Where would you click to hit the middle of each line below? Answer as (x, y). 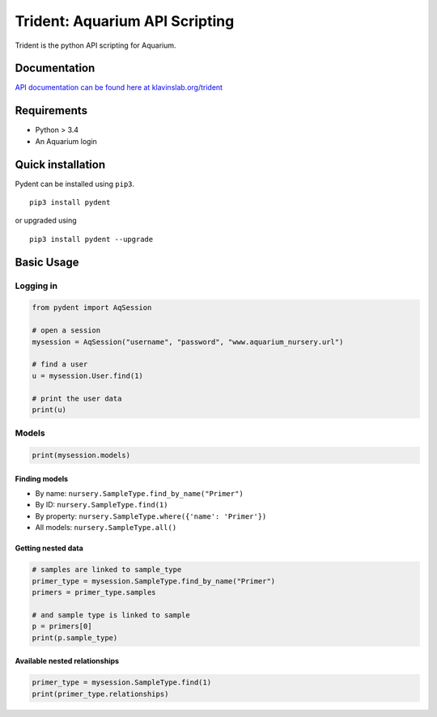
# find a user (60, 365)
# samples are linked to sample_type (107, 570)
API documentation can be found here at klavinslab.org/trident (119, 87)
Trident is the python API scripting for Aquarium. (96, 45)
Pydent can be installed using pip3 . (75, 184)
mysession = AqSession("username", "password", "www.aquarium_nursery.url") (188, 342)
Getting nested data (49, 548)
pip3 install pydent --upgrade (91, 239)
